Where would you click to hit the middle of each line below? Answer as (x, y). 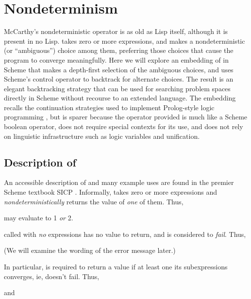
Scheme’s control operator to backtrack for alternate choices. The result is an (119, 79)
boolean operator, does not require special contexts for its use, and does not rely (124, 126)
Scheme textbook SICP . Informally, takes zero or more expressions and (110, 192)
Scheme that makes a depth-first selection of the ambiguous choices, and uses (119, 69)
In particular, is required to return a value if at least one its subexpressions (116, 267)
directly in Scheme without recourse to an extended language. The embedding (120, 98)
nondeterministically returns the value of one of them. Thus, (94, 201)
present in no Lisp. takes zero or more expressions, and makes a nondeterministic (125, 41)
